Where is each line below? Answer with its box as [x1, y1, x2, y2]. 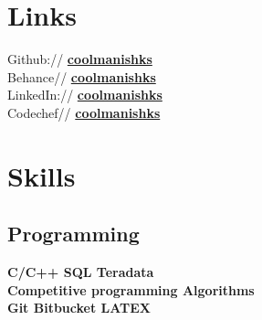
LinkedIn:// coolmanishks [7, 85, 162, 104]
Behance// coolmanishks [7, 67, 156, 86]
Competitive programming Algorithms [7, 280, 255, 299]
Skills [7, 156, 76, 194]
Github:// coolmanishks [7, 49, 152, 69]
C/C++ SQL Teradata [7, 262, 154, 282]
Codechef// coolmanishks [7, 102, 161, 122]
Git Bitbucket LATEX [7, 298, 152, 317]
